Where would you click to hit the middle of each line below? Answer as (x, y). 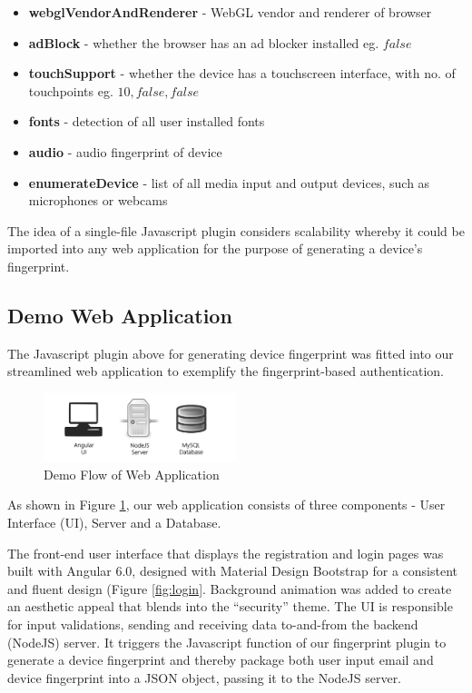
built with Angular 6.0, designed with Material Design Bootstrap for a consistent (233, 571)
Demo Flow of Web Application (132, 474)
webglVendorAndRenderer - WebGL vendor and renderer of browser (230, 12)
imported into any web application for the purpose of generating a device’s (215, 248)
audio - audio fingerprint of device (125, 151)
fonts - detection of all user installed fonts (147, 121)
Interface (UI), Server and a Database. (114, 522)
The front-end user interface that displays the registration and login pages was (226, 553)
